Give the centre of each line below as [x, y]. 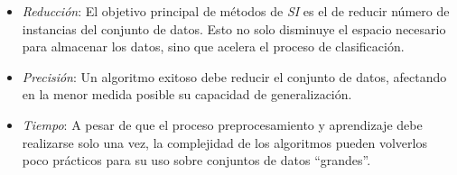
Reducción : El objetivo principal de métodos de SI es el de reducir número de [236, 11]
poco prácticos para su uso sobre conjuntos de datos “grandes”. [196, 160]
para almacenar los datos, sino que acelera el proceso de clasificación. [213, 46]
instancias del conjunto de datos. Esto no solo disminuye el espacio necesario [234, 28]
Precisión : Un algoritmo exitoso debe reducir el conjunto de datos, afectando [234, 76]
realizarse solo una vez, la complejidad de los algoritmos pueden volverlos [224, 142]
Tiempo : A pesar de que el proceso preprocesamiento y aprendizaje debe [222, 124]
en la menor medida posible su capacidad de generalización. [187, 94]
